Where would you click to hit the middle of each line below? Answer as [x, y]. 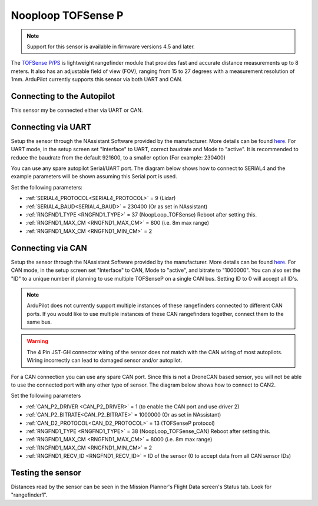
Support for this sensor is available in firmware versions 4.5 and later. [111, 46]
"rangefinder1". [29, 495]
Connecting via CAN [49, 248]
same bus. [39, 322]
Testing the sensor [46, 473]
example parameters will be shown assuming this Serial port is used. [94, 177]
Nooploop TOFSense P [67, 15]
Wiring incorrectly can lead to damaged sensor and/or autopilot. [105, 360]
